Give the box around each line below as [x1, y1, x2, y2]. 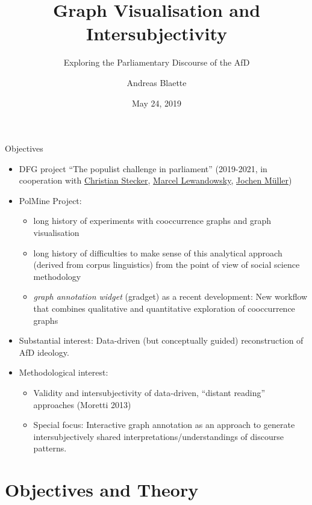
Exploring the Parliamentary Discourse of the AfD [63, 56, 250, 69]
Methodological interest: [19, 366, 108, 379]
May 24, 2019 [131, 96, 182, 109]
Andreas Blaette [126, 76, 187, 88]
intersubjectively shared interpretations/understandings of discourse [33, 430, 284, 442]
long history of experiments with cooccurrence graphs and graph [33, 214, 272, 227]
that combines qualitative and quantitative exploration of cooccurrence [33, 302, 295, 315]
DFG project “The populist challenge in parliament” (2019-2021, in [19, 162, 267, 175]
